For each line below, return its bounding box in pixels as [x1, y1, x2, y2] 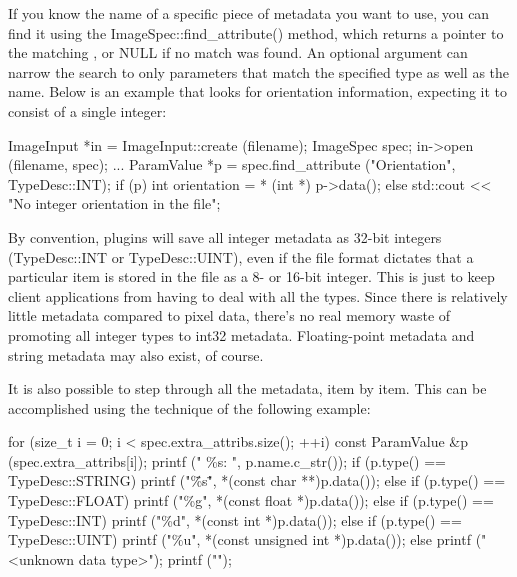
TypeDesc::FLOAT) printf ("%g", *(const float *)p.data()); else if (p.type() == [8, 490, 494, 511]
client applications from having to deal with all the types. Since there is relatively [8, 285, 508, 306]
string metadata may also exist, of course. [8, 344, 264, 365]
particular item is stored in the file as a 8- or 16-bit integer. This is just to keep [8, 266, 495, 287]
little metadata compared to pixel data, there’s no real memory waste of [8, 305, 451, 326]
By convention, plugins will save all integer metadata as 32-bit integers [8, 226, 442, 247]
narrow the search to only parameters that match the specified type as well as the [8, 61, 510, 82]
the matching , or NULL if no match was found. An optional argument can [8, 42, 468, 63]
